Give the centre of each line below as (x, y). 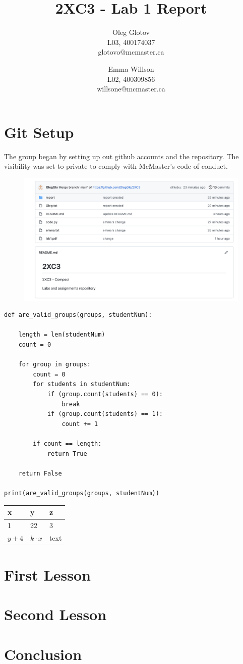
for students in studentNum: (82, 384)
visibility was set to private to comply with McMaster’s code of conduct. (116, 166)
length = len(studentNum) (62, 335)
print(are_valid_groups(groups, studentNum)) (82, 493)
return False (40, 473)
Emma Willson (131, 68)
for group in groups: (54, 365)
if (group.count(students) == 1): (105, 414)
